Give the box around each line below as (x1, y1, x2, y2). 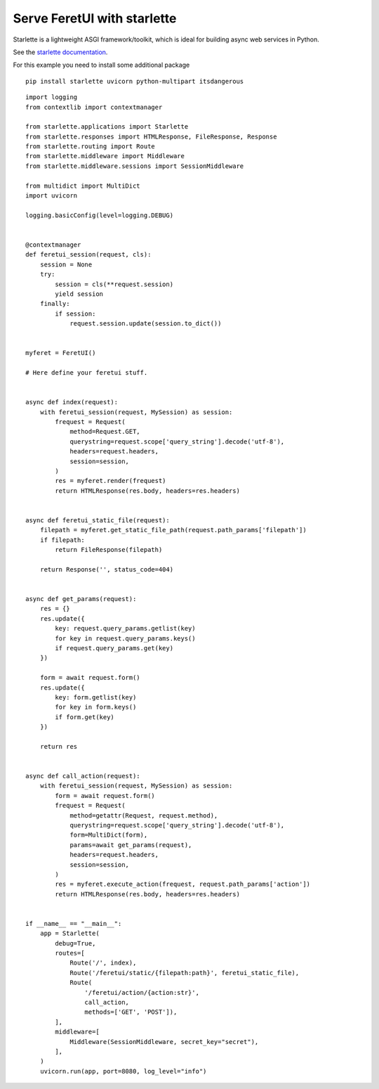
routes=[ (55, 949, 85, 958)
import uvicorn (25, 192, 78, 200)
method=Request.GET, (69, 427, 140, 436)
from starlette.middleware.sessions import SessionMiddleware (25, 162, 244, 170)
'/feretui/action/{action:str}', (84, 988, 200, 996)
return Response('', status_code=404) (39, 565, 174, 573)
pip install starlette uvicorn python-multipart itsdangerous (25, 77, 244, 85)
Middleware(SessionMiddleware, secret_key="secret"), (69, 1038, 259, 1045)
